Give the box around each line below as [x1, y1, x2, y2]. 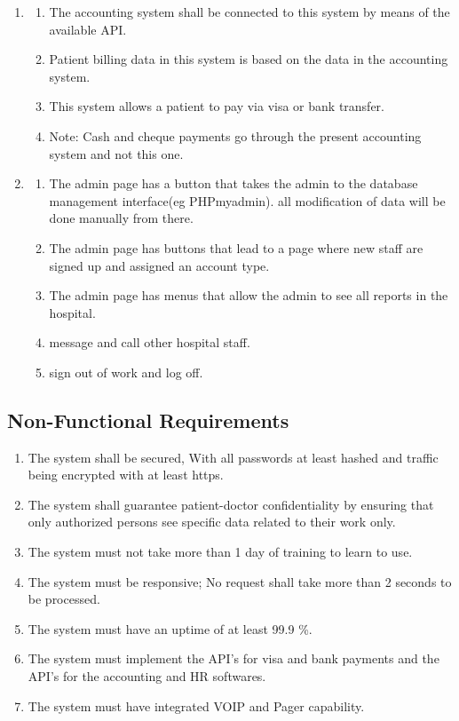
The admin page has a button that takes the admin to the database [49, 174, 418, 193]
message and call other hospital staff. [49, 333, 250, 352]
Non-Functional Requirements [7, 406, 289, 433]
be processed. [28, 590, 100, 608]
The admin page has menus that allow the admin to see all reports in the [49, 286, 448, 305]
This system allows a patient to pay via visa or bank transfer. [49, 97, 384, 115]
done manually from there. [49, 209, 194, 227]
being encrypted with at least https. [28, 465, 224, 484]
